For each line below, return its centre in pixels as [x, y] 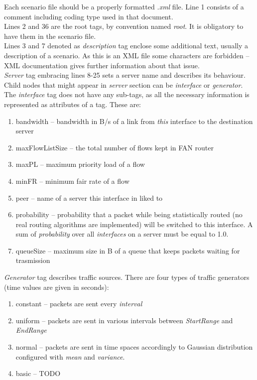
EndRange [31, 330]
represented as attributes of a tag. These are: [72, 104]
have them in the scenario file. [50, 36]
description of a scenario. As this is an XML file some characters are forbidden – [127, 55]
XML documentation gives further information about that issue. [102, 65]
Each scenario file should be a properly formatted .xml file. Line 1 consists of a [124, 6]
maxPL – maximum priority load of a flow [80, 164]
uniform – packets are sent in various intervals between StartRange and [124, 320]
